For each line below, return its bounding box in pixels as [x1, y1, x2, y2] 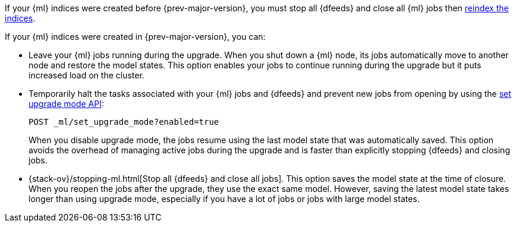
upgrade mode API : [29, 99, 104, 109]
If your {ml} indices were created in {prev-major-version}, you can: [5, 31, 266, 42]
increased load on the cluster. [29, 70, 144, 80]
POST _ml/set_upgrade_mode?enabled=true [29, 117, 219, 127]
